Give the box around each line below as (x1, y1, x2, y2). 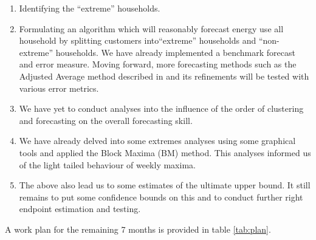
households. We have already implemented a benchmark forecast (55, 46, 295, 58)
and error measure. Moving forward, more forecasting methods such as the (19, 58, 297, 70)
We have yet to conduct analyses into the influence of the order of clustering (19, 102, 304, 115)
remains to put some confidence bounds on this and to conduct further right (19, 190, 303, 203)
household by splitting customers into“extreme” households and (19, 34, 256, 47)
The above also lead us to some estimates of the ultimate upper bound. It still (19, 179, 311, 191)
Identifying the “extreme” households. (19, 2, 160, 14)
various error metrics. (19, 81, 99, 94)
